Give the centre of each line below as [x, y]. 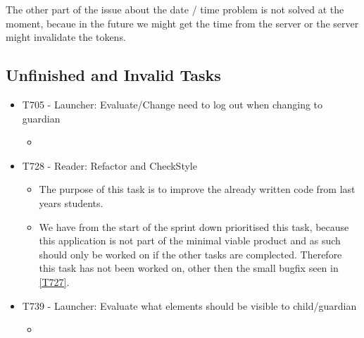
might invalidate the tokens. [66, 37]
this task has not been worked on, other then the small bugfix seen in [189, 268]
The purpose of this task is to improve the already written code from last [197, 189]
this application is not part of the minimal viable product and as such [190, 240]
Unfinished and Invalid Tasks [113, 75]
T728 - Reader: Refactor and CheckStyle [109, 165]
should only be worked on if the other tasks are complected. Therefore [190, 254]
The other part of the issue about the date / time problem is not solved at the [175, 9]
